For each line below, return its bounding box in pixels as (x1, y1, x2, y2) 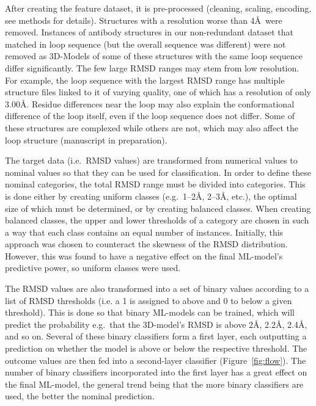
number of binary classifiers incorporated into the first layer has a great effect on (5, 366, 307, 379)
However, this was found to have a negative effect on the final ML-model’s (5, 249, 283, 262)
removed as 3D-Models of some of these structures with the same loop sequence (5, 49, 303, 62)
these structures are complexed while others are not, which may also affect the (5, 121, 299, 134)
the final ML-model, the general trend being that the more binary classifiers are (5, 377, 304, 390)
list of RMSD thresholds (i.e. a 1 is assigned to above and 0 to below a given (5, 294, 292, 306)
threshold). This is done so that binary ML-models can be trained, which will (5, 306, 295, 319)
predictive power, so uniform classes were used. (5, 261, 181, 274)
